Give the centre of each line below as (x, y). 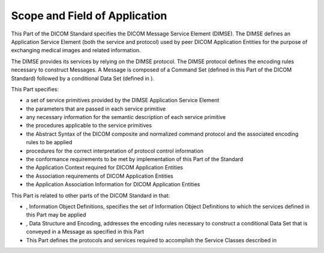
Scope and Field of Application (89, 16)
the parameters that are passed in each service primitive (96, 109)
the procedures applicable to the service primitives (89, 126)
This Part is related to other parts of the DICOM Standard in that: (91, 195)
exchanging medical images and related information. (76, 50)
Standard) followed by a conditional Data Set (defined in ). (83, 78)
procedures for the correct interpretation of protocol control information (115, 151)
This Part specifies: (35, 89)
